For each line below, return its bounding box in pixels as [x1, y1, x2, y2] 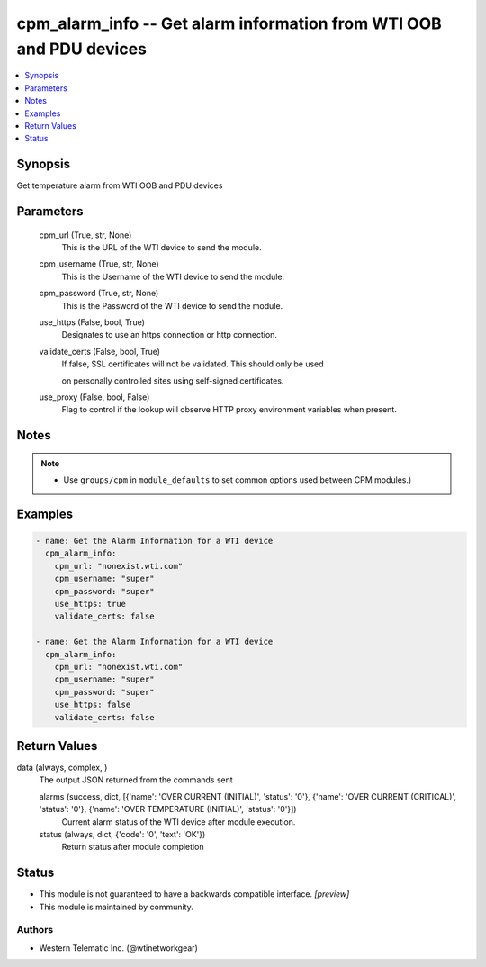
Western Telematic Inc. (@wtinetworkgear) [39, 942, 198, 953]
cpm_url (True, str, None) [39, 230, 132, 240]
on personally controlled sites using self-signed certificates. [61, 375, 284, 386]
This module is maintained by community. [39, 901, 193, 912]
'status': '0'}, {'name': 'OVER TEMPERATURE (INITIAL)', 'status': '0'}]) [39, 804, 297, 815]
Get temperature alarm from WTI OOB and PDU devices [16, 180, 223, 191]
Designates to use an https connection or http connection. [61, 330, 278, 340]
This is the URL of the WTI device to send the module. [61, 242, 262, 252]
